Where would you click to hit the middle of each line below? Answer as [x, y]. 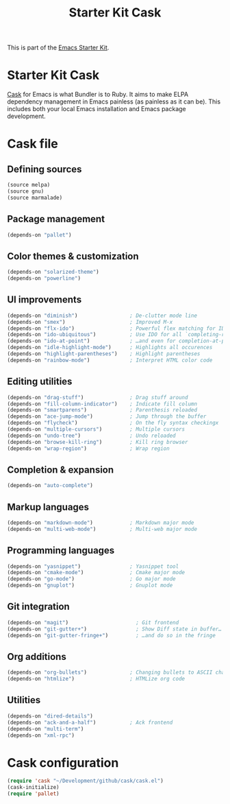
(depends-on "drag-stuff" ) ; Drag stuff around [98, 397]
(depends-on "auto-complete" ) [50, 486]
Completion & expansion [61, 470]
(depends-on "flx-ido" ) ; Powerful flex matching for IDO [117, 328]
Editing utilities [40, 382]
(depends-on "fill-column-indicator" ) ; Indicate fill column [102, 404]
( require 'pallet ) [33, 794]
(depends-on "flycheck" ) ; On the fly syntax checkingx [113, 423]
